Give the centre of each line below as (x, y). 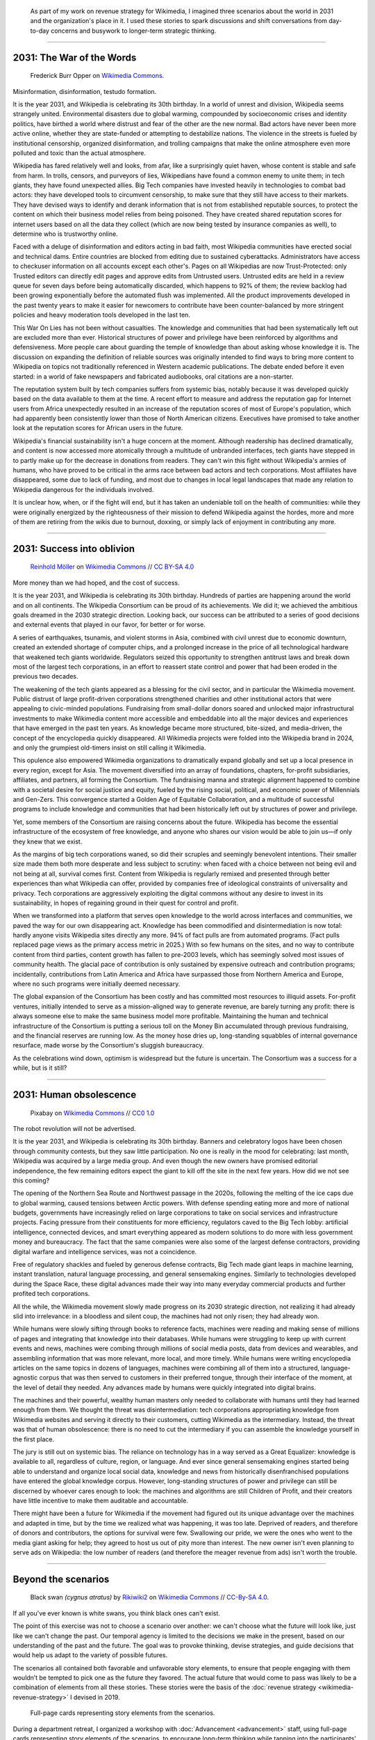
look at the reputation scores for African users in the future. (98, 428)
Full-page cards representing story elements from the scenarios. (123, 1713)
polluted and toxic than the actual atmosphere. (79, 152)
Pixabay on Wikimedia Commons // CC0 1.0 (92, 1113)
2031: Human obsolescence (75, 1094)
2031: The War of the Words (75, 57)
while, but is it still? (40, 1068)
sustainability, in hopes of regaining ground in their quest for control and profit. (126, 903)
